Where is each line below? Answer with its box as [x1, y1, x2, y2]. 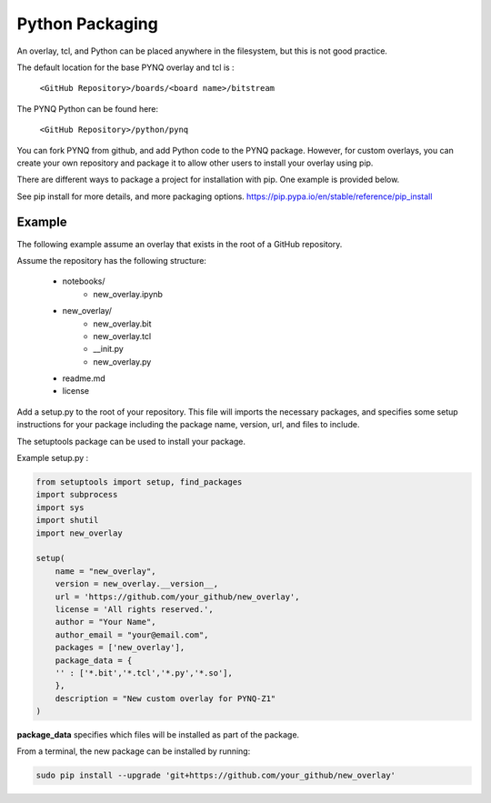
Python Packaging [16, 14, 158, 34]
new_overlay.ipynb [93, 288, 164, 299]
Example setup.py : [16, 453, 89, 464]
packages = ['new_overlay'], [55, 642, 185, 653]
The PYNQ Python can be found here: [16, 103, 159, 114]
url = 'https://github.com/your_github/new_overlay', [55, 591, 300, 602]
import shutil [35, 515, 99, 526]
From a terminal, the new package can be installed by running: [16, 746, 251, 757]
